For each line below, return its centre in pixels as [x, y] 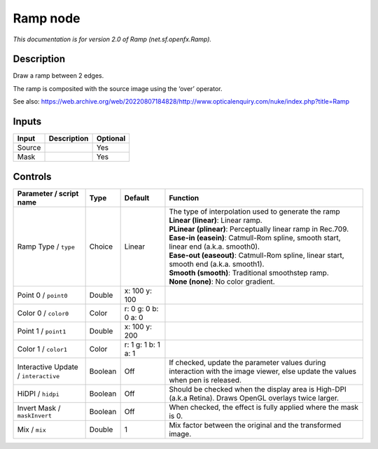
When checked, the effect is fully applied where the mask [264, 407]
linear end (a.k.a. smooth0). [215, 247]
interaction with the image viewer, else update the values [263, 371]
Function [184, 198]
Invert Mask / [39, 408]
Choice [101, 247]
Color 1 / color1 [42, 349]
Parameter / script [48, 193]
